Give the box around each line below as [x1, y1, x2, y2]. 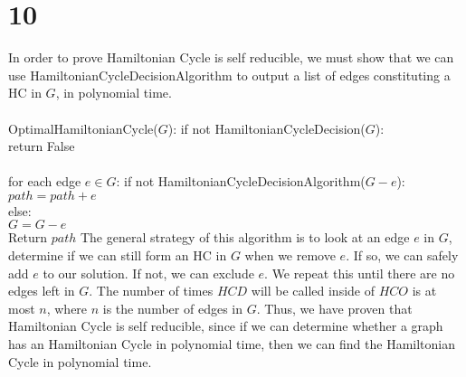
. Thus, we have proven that [256, 298, 413, 317]
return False [8, 137, 75, 156]
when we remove [244, 246, 336, 265]
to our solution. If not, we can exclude [43, 263, 254, 282]
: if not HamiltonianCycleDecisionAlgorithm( [116, 172, 366, 191]
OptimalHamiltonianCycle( [8, 118, 158, 137]
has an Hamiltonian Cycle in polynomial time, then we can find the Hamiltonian [8, 335, 455, 353]
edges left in [8, 281, 75, 300]
